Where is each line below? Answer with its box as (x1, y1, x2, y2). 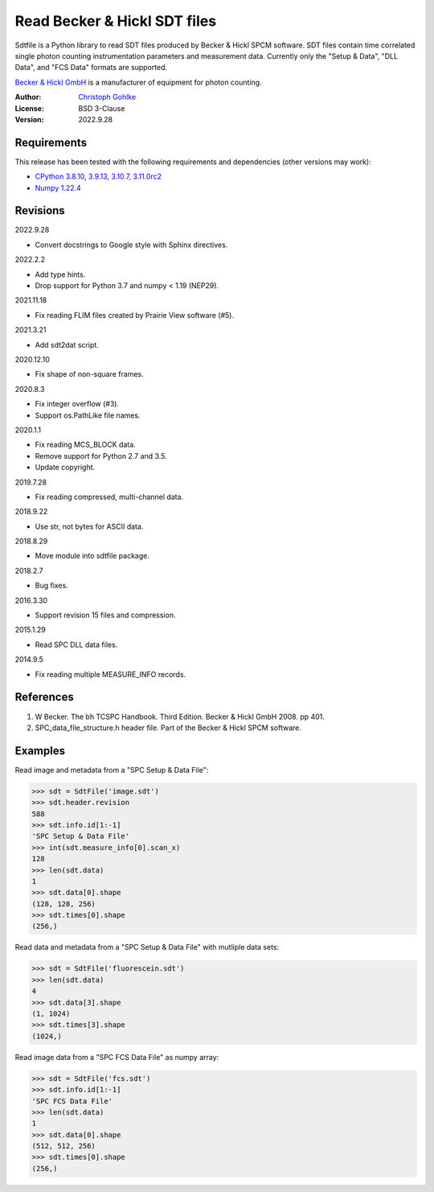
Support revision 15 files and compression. (35, 610, 176, 620)
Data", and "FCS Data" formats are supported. (14, 63, 168, 72)
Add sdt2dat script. (35, 340, 100, 349)
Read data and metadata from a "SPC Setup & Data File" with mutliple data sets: (14, 942, 280, 952)
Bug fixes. (35, 580, 68, 591)
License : (14, 103, 44, 113)
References (14, 691, 74, 704)
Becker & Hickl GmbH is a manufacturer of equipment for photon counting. (14, 77, 262, 87)
